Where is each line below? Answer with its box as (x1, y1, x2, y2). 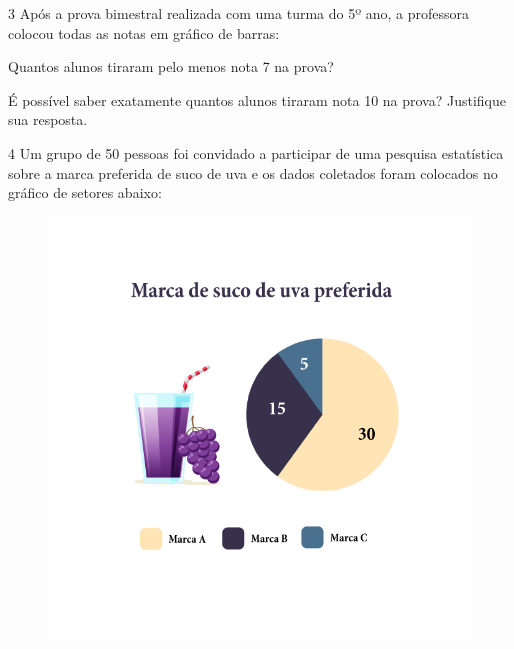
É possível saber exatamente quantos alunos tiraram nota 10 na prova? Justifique (8, 89, 507, 110)
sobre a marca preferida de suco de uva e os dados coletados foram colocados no (8, 162, 498, 183)
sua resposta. (8, 109, 88, 130)
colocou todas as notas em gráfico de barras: (8, 22, 280, 43)
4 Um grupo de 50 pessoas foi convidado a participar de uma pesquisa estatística (8, 142, 504, 163)
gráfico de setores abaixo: (8, 182, 162, 203)
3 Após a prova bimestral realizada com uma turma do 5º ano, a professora (8, 3, 469, 23)
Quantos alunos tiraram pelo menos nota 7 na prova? (8, 56, 334, 77)
